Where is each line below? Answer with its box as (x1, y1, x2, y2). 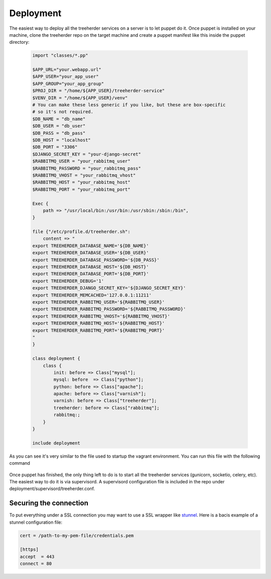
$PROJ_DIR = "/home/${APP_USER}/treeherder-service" (32, 88, 165, 94)
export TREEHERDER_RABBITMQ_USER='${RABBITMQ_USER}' (32, 299, 165, 305)
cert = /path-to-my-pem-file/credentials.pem (20, 533, 134, 538)
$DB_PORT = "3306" (32, 144, 78, 150)
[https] (20, 547, 39, 552)
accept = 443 (20, 554, 55, 559)
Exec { (32, 200, 49, 206)
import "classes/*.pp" (32, 53, 88, 58)
